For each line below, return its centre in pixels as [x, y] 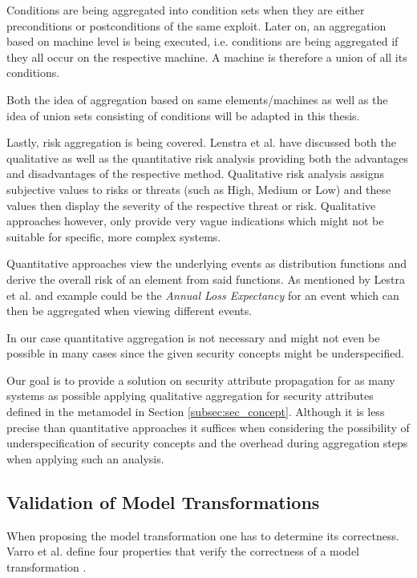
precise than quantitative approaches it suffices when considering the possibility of [208, 427]
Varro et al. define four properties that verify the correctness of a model [183, 551]
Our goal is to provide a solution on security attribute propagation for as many [201, 380]
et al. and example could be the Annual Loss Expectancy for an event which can [203, 295]
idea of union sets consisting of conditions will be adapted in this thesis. [183, 115]
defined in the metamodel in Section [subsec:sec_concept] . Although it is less [196, 412]
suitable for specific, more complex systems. [114, 236]
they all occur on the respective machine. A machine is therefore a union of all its [207, 57]
